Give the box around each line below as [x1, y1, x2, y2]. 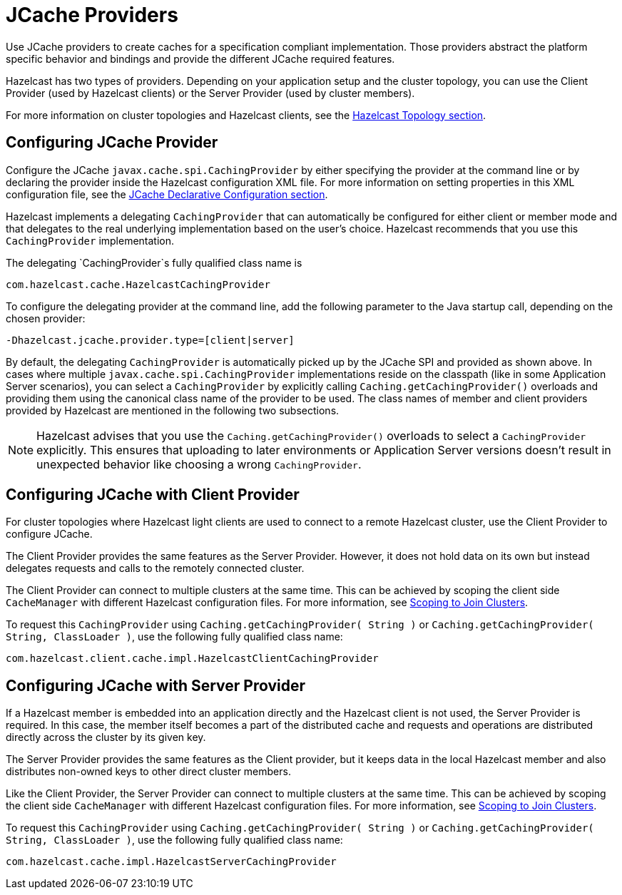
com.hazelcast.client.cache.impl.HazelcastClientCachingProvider [6, 653, 379, 665]
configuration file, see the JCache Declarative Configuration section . [6, 188, 328, 200]
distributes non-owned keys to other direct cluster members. [6, 765, 291, 778]
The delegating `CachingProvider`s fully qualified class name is [6, 256, 302, 269]
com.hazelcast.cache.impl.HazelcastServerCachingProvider [6, 856, 337, 868]
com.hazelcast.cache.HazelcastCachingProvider [6, 278, 270, 290]
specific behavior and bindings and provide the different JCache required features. [6, 52, 395, 65]
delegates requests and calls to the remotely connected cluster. [6, 562, 305, 575]
